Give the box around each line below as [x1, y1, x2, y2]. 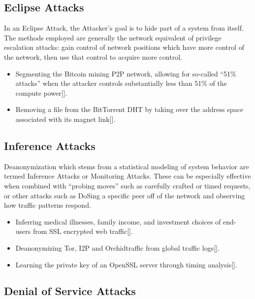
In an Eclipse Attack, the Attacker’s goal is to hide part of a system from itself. [4, 23, 244, 33]
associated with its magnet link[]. [15, 113, 116, 124]
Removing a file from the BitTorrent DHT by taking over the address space [15, 104, 243, 114]
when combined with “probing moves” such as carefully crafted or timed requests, [4, 180, 251, 190]
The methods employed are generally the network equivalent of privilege [4, 32, 222, 42]
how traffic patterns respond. [4, 200, 91, 210]
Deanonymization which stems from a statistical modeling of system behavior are [4, 161, 249, 171]
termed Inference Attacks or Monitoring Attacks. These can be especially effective [4, 171, 251, 181]
